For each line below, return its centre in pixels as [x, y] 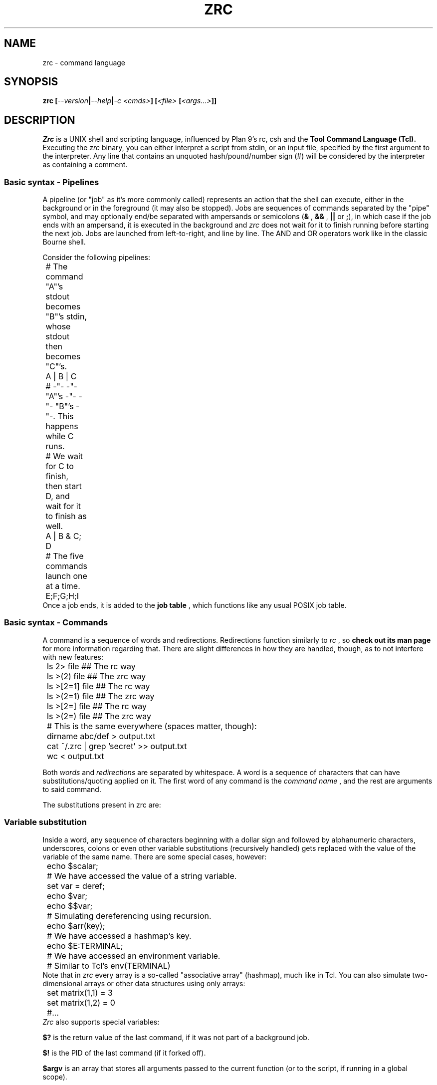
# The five [65, 556]
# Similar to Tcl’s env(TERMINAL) [109, 965]
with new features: [73, 657]
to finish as [66, 516]
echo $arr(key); [76, 926]
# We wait [64, 456]
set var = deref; [76, 886]
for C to [60, 466]
